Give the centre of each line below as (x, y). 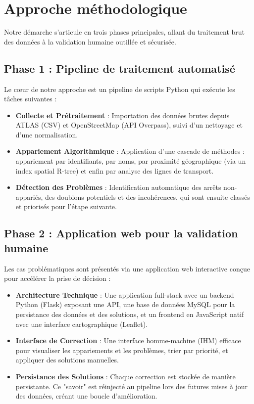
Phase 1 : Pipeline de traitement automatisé (120, 68)
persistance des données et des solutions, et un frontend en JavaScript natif (130, 314)
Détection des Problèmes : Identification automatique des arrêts (118, 187)
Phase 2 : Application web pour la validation (121, 233)
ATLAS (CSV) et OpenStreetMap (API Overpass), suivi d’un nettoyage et (129, 125)
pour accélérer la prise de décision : (57, 278)
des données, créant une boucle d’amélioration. (86, 396)
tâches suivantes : (30, 99)
